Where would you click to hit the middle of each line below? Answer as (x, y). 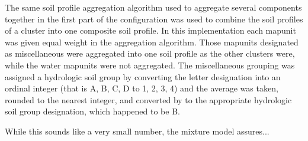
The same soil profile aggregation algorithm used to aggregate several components (153, 7)
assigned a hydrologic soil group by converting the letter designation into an (143, 76)
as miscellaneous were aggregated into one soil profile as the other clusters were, (150, 53)
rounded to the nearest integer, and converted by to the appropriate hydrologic (148, 99)
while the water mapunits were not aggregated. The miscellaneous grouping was (150, 65)
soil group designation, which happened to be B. (92, 111)
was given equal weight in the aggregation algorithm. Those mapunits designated (152, 42)
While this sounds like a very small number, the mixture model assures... (137, 131)
